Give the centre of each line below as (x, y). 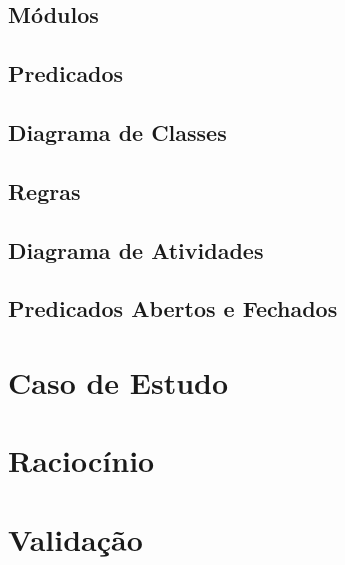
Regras (44, 190)
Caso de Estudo (118, 381)
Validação (75, 538)
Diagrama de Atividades (136, 249)
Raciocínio (81, 460)
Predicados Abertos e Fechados (173, 308)
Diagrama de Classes (117, 131)
